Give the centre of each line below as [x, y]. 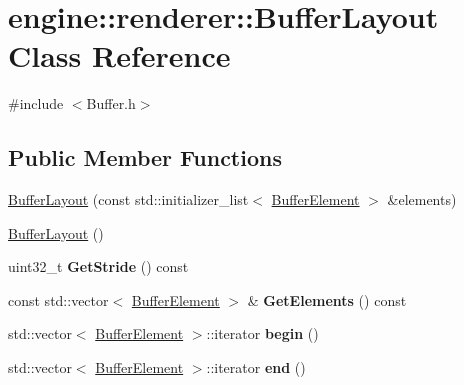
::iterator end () [256, 367]
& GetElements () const [327, 299]
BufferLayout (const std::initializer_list [128, 199]
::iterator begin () [262, 333]
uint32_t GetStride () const [98, 266]
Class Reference [119, 55]
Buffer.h [111, 103]
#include [36, 103]
